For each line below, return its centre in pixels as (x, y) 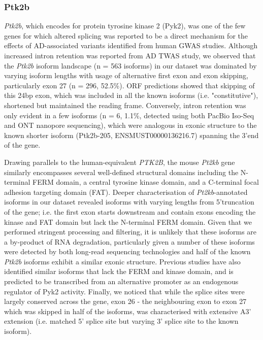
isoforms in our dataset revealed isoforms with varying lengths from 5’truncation (129, 202)
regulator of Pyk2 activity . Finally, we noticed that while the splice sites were (124, 291)
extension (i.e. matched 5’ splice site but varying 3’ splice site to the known (121, 321)
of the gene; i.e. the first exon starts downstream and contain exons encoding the (130, 211)
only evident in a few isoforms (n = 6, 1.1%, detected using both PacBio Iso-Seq (129, 115)
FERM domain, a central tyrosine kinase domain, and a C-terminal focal (146, 182)
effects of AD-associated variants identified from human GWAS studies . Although (131, 45)
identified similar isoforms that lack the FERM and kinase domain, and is (119, 271)
